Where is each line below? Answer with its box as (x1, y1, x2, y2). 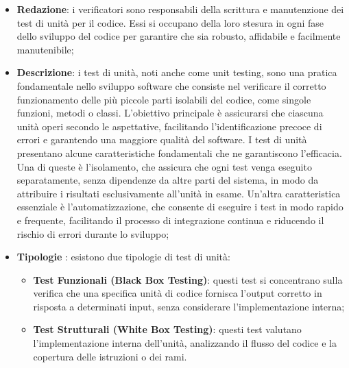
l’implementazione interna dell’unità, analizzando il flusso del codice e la (33, 336, 337, 350)
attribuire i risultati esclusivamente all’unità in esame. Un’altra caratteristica (16, 186, 341, 200)
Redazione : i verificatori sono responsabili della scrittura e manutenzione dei (16, 2, 344, 16)
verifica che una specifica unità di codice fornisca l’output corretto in (33, 286, 322, 300)
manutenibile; (16, 42, 74, 56)
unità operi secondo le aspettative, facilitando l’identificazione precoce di (16, 119, 322, 133)
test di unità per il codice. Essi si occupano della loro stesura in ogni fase (16, 15, 324, 29)
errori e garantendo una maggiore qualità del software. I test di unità (16, 132, 307, 147)
